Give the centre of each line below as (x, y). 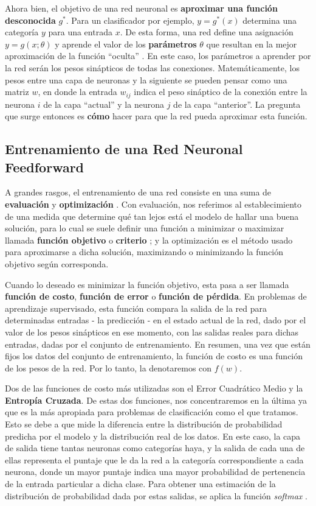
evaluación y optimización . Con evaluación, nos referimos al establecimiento (153, 204)
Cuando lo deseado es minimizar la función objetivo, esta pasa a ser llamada (147, 284)
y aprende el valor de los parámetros (126, 44)
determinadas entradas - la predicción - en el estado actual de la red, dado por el (156, 320)
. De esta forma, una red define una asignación (207, 32)
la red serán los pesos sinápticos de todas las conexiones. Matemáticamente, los (152, 67)
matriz (17, 92)
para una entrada (80, 32)
